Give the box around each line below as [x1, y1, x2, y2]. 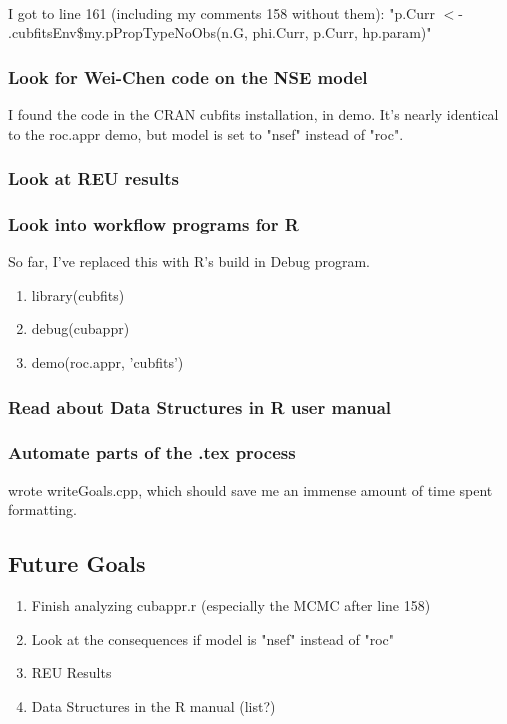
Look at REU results [8, 166, 180, 191]
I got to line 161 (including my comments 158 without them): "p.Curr [8, 2, 435, 23]
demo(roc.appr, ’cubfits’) [31, 352, 184, 373]
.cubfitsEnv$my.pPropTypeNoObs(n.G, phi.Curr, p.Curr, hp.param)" [8, 22, 432, 43]
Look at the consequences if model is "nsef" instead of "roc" [31, 628, 394, 649]
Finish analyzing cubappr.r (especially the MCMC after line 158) [31, 595, 431, 616]
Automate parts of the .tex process [8, 440, 296, 465]
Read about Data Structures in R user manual [8, 394, 392, 419]
